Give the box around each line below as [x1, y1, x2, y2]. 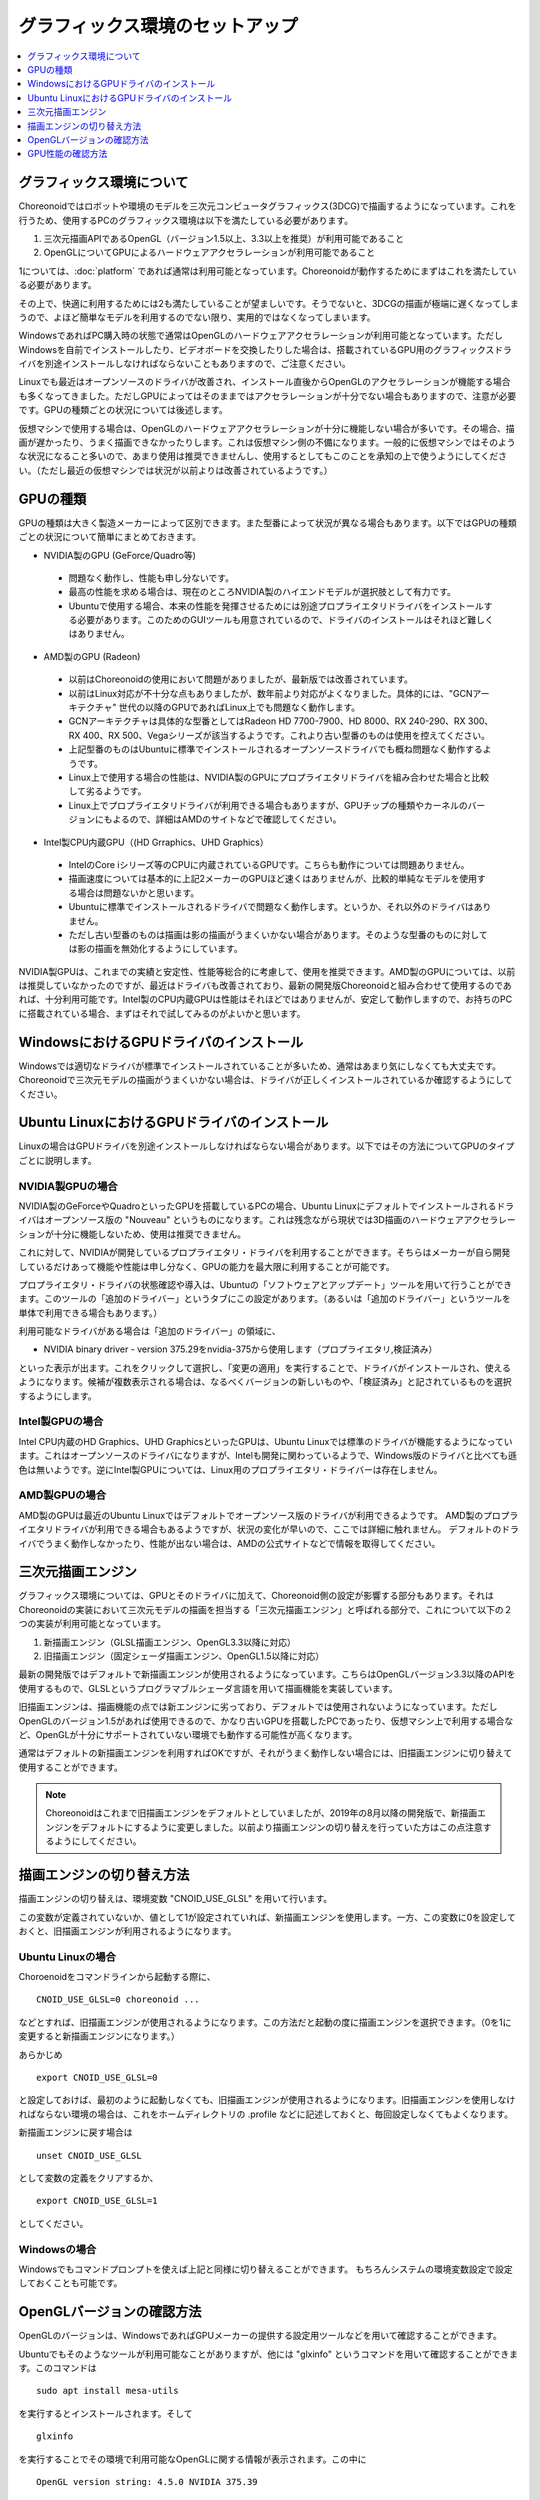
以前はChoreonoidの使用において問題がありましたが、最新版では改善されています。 [68, 673, 414, 685]
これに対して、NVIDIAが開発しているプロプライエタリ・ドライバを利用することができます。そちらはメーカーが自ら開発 [18, 1246, 511, 1259]
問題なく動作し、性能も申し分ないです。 [68, 571, 235, 584]
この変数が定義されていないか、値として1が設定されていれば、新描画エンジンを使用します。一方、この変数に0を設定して [18, 1911, 517, 1923]
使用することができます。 [18, 1761, 124, 1773]
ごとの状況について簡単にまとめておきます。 [18, 531, 202, 543]
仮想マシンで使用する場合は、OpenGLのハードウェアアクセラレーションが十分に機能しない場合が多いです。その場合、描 [18, 422, 515, 434]
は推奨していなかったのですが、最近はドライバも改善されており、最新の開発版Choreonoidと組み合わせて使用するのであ [18, 980, 512, 992]
